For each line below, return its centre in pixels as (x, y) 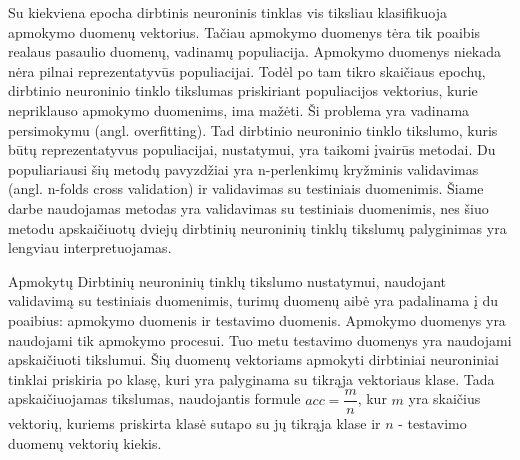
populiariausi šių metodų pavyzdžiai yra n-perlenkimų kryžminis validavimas (243, 168)
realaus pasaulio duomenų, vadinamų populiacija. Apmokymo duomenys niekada (255, 51)
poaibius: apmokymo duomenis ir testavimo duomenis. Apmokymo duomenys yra (257, 319)
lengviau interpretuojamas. (90, 247)
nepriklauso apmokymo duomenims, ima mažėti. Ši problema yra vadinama (239, 109)
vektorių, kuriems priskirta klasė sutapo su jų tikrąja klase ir (194, 423)
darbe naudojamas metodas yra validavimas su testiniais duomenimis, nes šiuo (248, 207)
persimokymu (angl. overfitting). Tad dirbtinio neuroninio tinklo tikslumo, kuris (253, 129)
